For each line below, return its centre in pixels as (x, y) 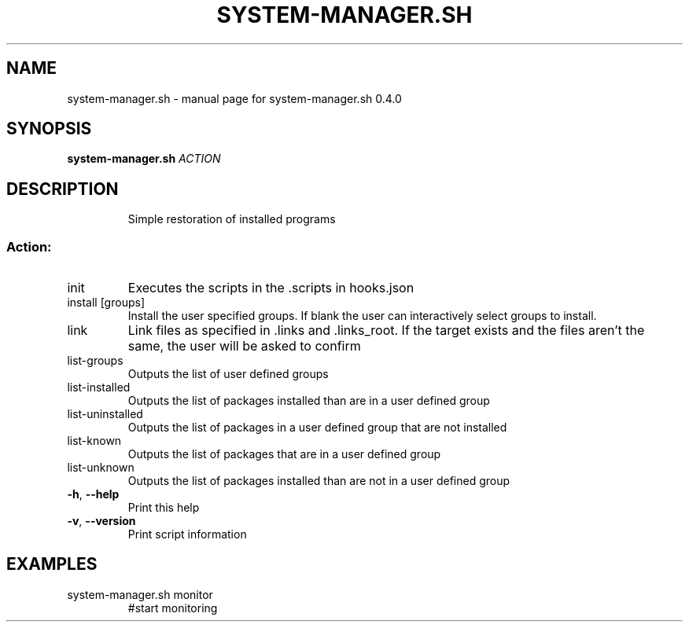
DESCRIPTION (63, 189)
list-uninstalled (105, 414)
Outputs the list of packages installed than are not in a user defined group (319, 481)
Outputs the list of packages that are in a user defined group (284, 454)
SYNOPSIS (49, 129)
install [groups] (106, 303)
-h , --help (93, 494)
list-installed (99, 387)
